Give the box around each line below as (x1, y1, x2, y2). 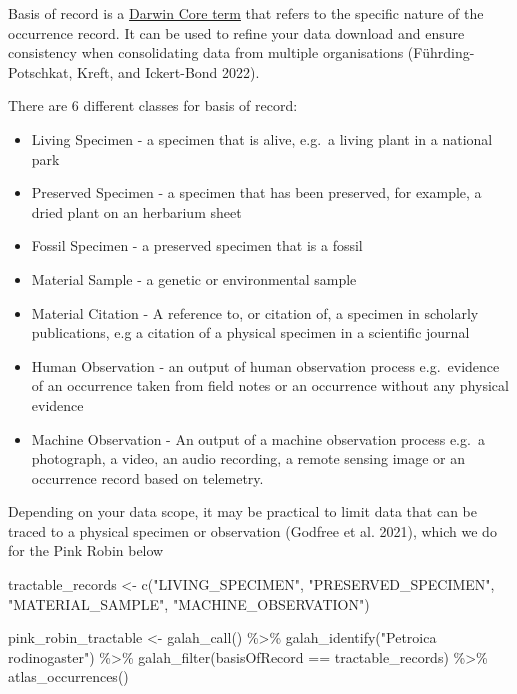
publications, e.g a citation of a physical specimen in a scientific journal (31, 322, 470, 343)
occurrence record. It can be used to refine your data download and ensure (8, 22, 465, 43)
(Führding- (407, 42, 475, 63)
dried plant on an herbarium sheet (31, 201, 242, 222)
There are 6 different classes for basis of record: (8, 95, 298, 116)
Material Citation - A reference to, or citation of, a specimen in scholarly (31, 302, 479, 323)
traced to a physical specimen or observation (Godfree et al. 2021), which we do (8, 520, 497, 541)
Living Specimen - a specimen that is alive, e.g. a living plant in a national (31, 128, 493, 149)
